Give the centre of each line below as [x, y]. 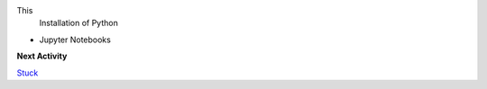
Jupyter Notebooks [75, 40]
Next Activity [42, 56]
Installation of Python [79, 23]
